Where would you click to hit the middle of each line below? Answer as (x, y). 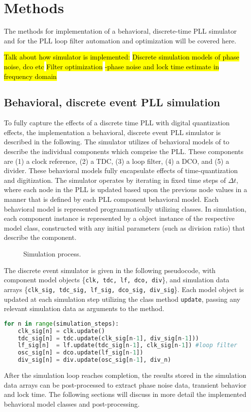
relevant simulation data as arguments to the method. (84, 308)
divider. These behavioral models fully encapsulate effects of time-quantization (121, 170)
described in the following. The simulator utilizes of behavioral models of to (117, 142)
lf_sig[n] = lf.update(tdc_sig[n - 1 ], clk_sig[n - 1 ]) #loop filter (127, 345)
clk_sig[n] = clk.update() (61, 331)
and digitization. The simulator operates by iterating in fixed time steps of (115, 180)
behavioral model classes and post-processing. (72, 403)
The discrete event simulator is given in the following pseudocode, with (110, 270)
